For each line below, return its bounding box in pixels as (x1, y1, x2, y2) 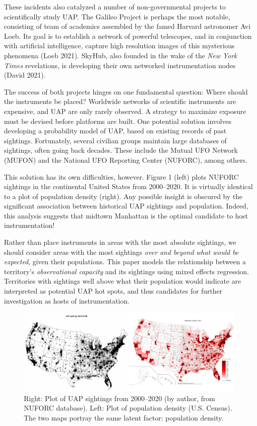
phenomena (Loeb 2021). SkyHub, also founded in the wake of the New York (4, 50, 237, 60)
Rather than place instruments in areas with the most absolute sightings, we (4, 237, 236, 247)
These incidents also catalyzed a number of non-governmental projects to (4, 1, 226, 11)
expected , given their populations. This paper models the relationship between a (4, 256, 246, 267)
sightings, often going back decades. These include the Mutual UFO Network (4, 145, 238, 155)
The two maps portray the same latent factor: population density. (24, 412, 224, 423)
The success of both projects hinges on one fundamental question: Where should (4, 86, 248, 97)
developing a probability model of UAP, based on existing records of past (4, 125, 227, 136)
